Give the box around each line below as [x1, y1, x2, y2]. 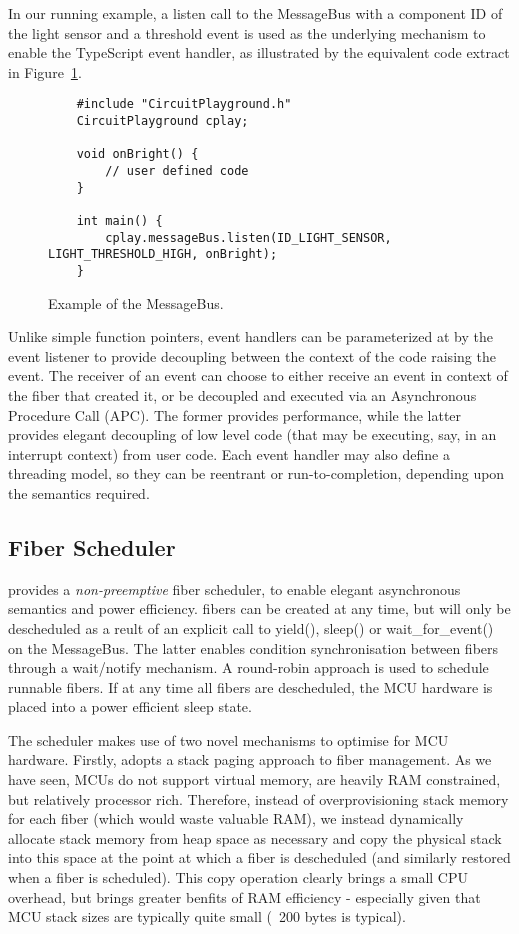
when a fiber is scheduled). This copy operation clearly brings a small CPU [8, 867, 469, 888]
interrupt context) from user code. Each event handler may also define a [8, 443, 450, 464]
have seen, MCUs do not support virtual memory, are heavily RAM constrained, [8, 769, 501, 790]
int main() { [76, 213, 163, 228]
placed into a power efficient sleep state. [8, 696, 252, 717]
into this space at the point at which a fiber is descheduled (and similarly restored [8, 847, 511, 868]
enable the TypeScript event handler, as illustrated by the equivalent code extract [8, 42, 510, 63]
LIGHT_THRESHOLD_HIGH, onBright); [48, 247, 278, 262]
